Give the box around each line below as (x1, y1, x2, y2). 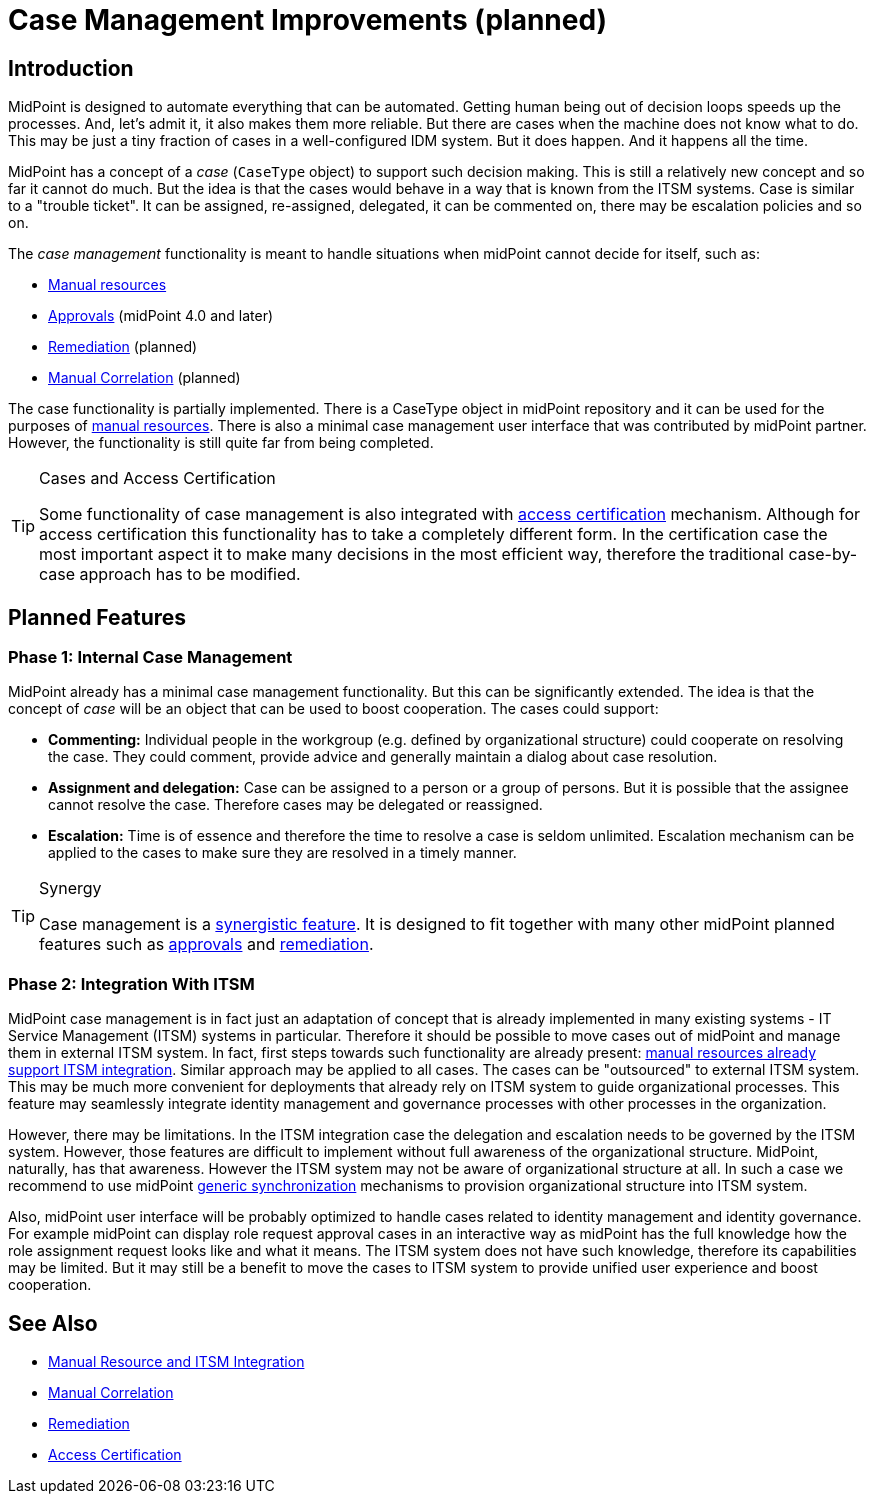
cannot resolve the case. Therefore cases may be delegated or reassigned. (48, 796, 543, 814)
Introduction (8, 55, 134, 81)
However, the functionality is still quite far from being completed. (8, 434, 434, 452)
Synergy (39, 878, 102, 899)
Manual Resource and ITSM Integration (48, 1352, 305, 1370)
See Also (8, 1310, 98, 1336)
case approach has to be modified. (39, 564, 301, 585)
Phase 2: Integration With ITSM (8, 973, 255, 994)
